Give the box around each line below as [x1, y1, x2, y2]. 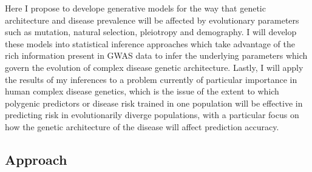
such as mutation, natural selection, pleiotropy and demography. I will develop [5, 25, 297, 38]
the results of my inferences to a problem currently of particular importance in [5, 73, 297, 85]
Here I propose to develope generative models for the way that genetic [5, 2, 266, 14]
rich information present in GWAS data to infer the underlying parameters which [5, 49, 308, 62]
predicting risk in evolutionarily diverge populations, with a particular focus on [5, 108, 299, 121]
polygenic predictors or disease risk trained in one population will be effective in [5, 96, 303, 109]
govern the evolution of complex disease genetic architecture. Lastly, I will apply [5, 61, 304, 73]
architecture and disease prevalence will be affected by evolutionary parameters [5, 13, 299, 26]
